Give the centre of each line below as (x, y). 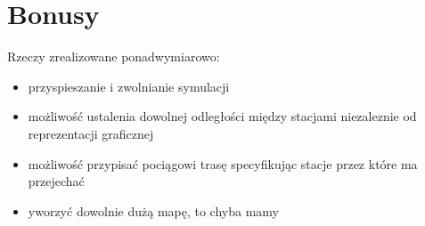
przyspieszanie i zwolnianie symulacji (129, 86)
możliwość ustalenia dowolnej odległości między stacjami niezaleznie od (222, 116)
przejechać (56, 181)
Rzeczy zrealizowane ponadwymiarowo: (114, 56)
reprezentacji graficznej (91, 133)
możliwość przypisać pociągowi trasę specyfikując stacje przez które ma (223, 163)
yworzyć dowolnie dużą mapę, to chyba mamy (153, 210)
